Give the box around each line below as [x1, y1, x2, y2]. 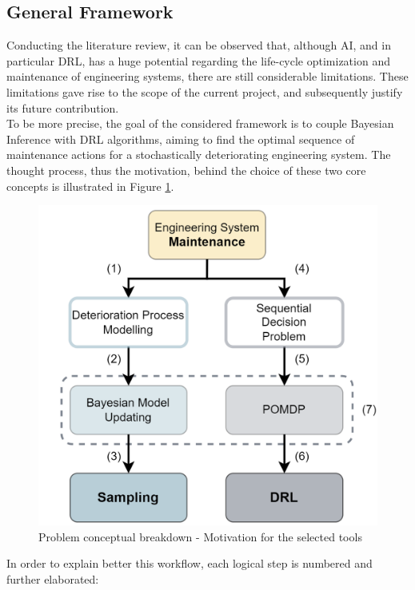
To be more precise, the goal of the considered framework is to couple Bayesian [6, 115, 394, 132]
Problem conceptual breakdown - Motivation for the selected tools [38, 528, 362, 544]
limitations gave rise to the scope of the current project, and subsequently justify [6, 83, 403, 100]
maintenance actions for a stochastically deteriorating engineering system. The [6, 146, 391, 163]
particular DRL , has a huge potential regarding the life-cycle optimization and [6, 52, 390, 69]
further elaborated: [6, 570, 99, 587]
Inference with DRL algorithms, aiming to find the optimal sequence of [6, 130, 355, 147]
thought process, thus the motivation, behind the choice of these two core [6, 161, 366, 178]
